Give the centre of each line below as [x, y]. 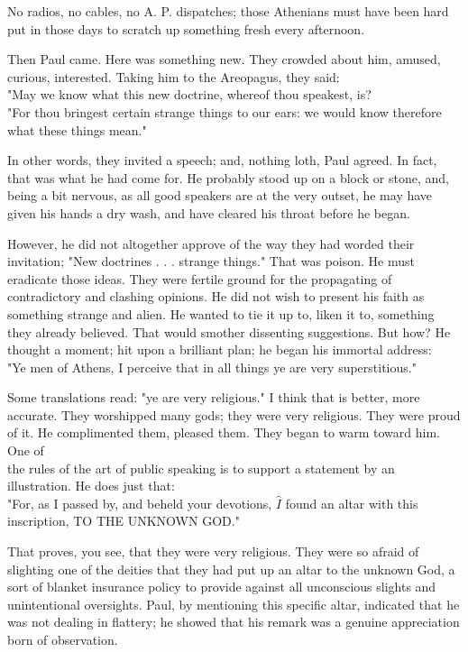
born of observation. [63, 639]
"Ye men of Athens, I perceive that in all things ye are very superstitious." [212, 367]
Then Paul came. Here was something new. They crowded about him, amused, [224, 59]
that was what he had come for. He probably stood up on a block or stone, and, [228, 177]
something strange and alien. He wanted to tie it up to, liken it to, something [221, 313]
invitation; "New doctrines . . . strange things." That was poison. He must [211, 261]
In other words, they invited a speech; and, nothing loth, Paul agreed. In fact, [222, 160]
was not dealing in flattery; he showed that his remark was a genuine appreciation [234, 622]
